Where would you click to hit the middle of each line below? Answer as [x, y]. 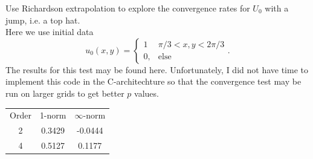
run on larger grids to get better [65, 93]
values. [147, 93]
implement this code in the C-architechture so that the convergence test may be [153, 81]
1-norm [53, 115]
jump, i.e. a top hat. [43, 20]
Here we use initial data [50, 32]
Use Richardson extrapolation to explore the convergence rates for [128, 8]
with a [277, 8]
